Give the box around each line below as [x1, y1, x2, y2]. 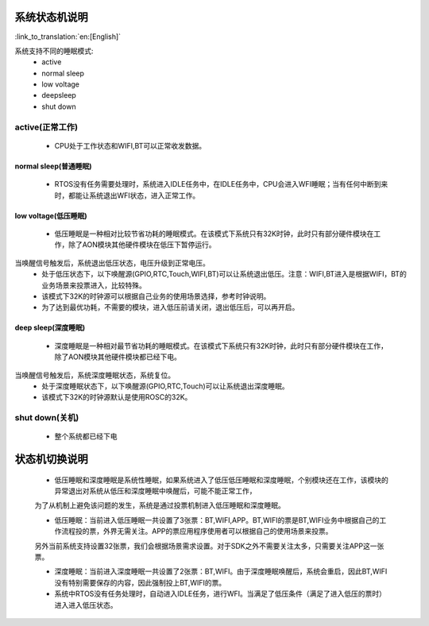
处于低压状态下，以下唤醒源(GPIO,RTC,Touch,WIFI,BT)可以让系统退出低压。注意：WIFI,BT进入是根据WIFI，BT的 [41, 269, 407, 279]
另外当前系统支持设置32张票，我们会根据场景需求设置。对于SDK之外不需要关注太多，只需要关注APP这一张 [34, 541, 385, 551]
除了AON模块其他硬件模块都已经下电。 [54, 352, 182, 361]
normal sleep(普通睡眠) [14, 161, 92, 171]
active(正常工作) [14, 122, 79, 133]
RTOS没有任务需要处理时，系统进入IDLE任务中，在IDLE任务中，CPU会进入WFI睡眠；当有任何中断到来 [54, 180, 388, 189]
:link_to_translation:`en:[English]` [14, 32, 122, 41]
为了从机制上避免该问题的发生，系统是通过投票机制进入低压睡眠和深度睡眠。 [34, 500, 285, 510]
